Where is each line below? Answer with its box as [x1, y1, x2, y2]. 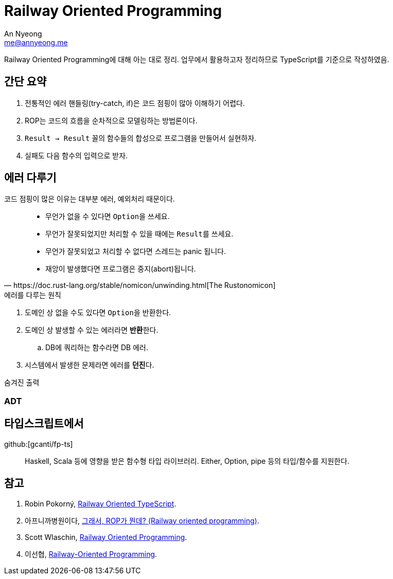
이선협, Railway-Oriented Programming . [25, 549, 157, 558]
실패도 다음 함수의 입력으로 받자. [25, 151, 128, 160]
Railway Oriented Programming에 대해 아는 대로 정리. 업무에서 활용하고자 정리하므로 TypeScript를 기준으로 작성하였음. [4, 55, 389, 64]
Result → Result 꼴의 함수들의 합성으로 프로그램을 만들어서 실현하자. [25, 133, 257, 142]
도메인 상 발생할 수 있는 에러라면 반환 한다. [25, 325, 158, 335]
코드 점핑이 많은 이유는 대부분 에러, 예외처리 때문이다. [4, 194, 175, 204]
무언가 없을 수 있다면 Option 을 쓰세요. [45, 212, 170, 221]
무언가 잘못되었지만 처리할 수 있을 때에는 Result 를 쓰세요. [45, 229, 234, 239]
